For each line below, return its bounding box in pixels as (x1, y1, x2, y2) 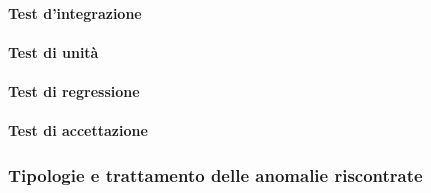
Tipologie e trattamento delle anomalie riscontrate (8, 162, 423, 187)
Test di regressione (8, 80, 140, 101)
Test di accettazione (8, 120, 148, 141)
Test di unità (8, 41, 99, 62)
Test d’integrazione (8, 2, 142, 23)
